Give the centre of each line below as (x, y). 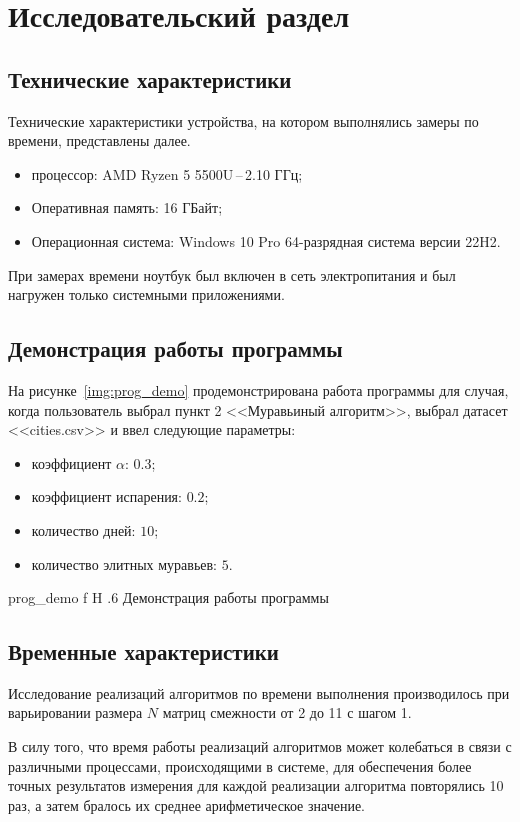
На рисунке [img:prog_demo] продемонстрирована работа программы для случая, (258, 389)
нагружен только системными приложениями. (146, 294)
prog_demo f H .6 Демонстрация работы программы (168, 597)
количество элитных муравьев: (124, 563)
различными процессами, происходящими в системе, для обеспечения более (240, 765)
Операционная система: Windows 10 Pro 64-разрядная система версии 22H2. (266, 240)
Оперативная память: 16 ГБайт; (127, 207)
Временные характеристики (143, 651)
